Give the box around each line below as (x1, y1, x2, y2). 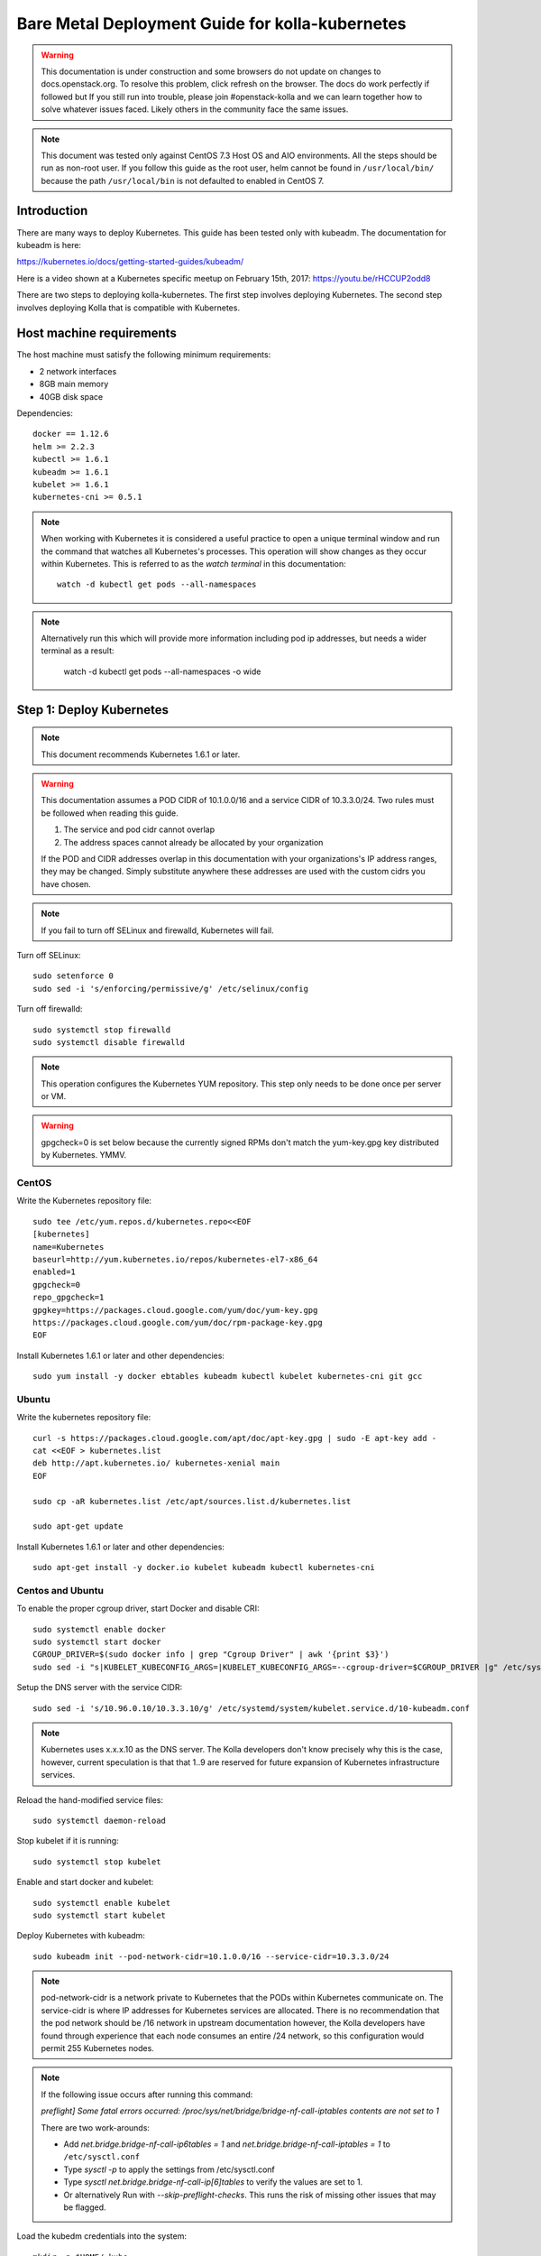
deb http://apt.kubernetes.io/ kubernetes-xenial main (32, 1458, 280, 1468)
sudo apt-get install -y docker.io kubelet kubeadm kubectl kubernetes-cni (32, 1562, 375, 1573)
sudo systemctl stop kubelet (32, 1856, 161, 1867)
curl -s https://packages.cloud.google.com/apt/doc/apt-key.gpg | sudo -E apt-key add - (32, 1433, 437, 1443)
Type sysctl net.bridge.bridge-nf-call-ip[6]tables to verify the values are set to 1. (63, 2177, 363, 2187)
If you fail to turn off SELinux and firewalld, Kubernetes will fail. (41, 925, 274, 936)
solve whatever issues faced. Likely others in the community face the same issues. (41, 104, 349, 115)
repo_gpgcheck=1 (32, 1292, 105, 1303)
